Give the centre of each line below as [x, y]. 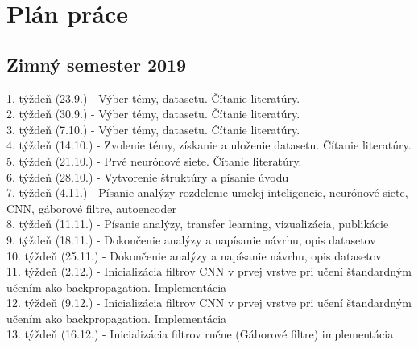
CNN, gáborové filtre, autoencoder [91, 208]
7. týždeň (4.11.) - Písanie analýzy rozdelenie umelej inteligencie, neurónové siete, [207, 192]
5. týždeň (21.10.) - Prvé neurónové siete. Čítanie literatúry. [154, 160]
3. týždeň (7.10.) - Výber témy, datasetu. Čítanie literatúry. [153, 129]
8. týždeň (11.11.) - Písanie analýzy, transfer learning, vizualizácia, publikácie [198, 224]
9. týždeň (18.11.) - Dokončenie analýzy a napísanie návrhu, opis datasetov [191, 239]
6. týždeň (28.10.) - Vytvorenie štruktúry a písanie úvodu [148, 176]
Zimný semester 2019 [97, 64]
